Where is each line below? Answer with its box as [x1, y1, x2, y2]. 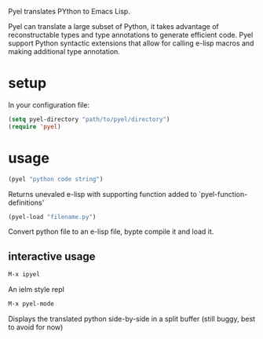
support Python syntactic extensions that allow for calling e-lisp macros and [8, 38, 254, 48]
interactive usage [8, 250, 96, 263]
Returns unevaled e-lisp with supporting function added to [8, 189, 198, 199]
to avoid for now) [8, 322, 64, 332]
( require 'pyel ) [8, 122, 61, 130]
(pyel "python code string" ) [8, 175, 104, 183]
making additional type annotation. [8, 47, 120, 56]
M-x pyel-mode [8, 300, 55, 308]
